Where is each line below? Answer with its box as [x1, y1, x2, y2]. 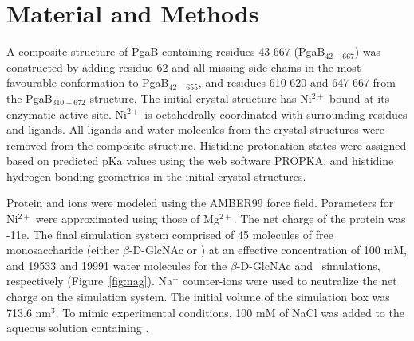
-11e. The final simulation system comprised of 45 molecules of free [6, 225, 333, 242]
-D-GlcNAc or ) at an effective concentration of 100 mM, [128, 241, 407, 258]
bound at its [329, 89, 390, 106]
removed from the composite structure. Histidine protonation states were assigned [6, 136, 407, 153]
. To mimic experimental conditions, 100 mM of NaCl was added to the [55, 304, 404, 320]
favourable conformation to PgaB [6, 74, 169, 91]
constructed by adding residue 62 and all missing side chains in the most [6, 58, 361, 75]
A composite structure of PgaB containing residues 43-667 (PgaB [6, 43, 325, 60]
